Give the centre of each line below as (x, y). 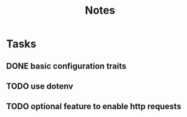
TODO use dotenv (40, 86)
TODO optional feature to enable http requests (94, 107)
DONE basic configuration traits (66, 66)
